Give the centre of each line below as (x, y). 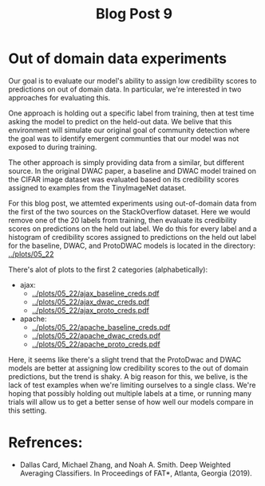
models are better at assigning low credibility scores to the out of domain (129, 368)
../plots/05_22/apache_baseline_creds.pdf (101, 327)
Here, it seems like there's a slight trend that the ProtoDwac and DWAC (125, 359)
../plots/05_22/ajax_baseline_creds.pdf (95, 293)
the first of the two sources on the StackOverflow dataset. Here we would (129, 211)
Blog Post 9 (134, 14)
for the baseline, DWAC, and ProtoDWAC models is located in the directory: (132, 245)
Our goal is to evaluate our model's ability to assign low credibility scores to (132, 80)
